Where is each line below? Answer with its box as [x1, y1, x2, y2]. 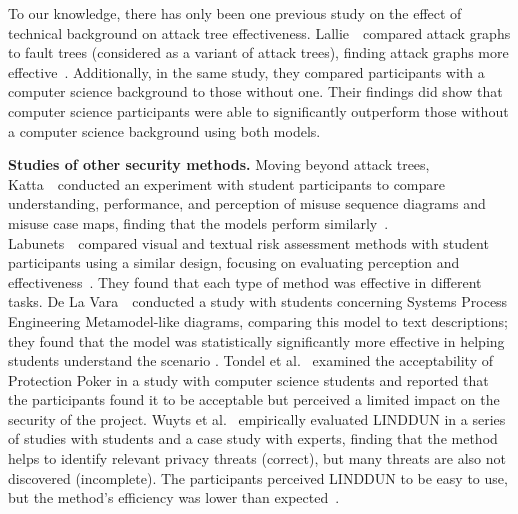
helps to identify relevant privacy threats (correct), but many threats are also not [8, 448, 506, 469]
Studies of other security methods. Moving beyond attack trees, [8, 154, 430, 175]
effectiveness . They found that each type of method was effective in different [8, 271, 482, 292]
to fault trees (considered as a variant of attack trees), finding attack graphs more [8, 42, 509, 63]
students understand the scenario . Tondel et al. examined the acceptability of [8, 350, 493, 371]
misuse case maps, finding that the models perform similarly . [8, 212, 389, 233]
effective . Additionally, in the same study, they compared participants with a [8, 61, 485, 82]
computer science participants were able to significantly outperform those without [8, 100, 509, 121]
